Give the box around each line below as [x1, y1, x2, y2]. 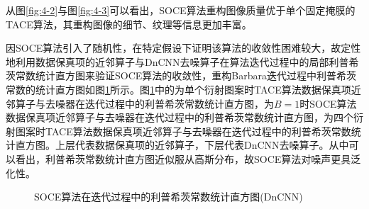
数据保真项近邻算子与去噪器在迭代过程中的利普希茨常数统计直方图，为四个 [6, 110, 353, 125]
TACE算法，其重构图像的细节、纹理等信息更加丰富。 [6, 16, 252, 31]
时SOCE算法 [299, 96, 357, 111]
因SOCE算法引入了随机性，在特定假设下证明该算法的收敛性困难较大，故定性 [6, 40, 361, 55]
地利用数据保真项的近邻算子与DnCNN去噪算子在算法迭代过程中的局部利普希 [6, 54, 359, 69]
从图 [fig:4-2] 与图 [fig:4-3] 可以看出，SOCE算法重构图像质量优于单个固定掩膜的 [6, 3, 356, 17]
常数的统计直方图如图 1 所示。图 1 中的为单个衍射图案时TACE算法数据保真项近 [6, 81, 361, 96]
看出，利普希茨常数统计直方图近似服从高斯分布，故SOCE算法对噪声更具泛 [15, 151, 361, 166]
